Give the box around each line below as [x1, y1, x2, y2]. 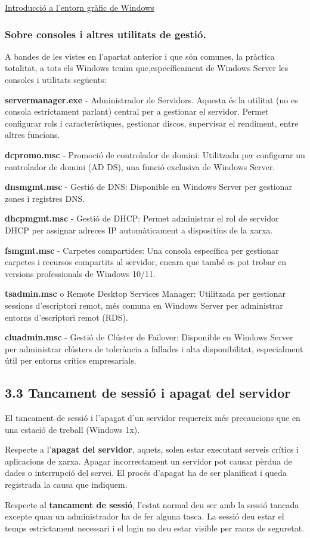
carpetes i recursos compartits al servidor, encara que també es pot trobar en [5, 256, 287, 268]
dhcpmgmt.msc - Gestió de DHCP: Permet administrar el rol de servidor [5, 212, 279, 225]
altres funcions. [5, 128, 60, 141]
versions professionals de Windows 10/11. [5, 267, 156, 279]
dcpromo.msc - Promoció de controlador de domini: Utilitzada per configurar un [5, 148, 305, 161]
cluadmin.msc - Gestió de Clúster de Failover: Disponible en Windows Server [5, 331, 293, 343]
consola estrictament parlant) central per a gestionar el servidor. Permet [5, 105, 269, 118]
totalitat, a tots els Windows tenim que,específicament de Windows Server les [5, 62, 289, 74]
